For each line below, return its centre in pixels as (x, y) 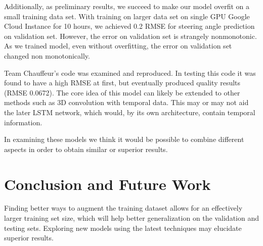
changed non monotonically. (47, 55)
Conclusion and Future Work (107, 184)
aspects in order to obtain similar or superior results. (86, 149)
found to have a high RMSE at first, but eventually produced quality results (122, 83)
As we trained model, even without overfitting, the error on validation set (118, 46)
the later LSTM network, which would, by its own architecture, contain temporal (130, 112)
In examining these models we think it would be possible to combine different (124, 139)
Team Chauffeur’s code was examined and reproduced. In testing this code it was (130, 72)
